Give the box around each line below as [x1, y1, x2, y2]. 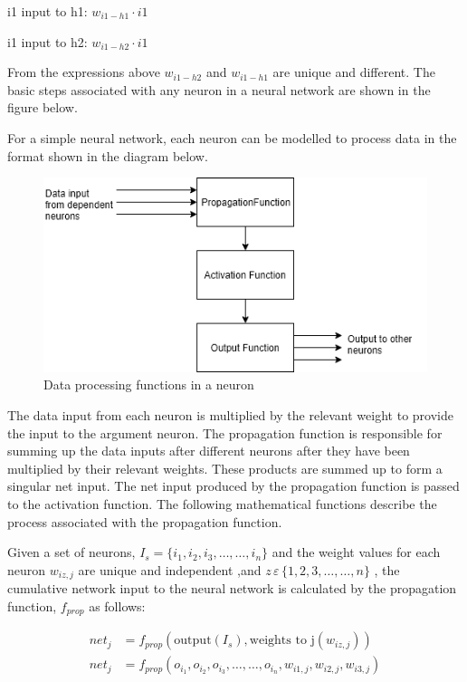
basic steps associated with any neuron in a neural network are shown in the [7, 80, 431, 99]
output [174, 634, 212, 648]
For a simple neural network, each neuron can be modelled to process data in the [7, 128, 457, 147]
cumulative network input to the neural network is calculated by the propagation [7, 579, 457, 598]
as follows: [89, 596, 146, 615]
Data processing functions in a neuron [43, 375, 254, 394]
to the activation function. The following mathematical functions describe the [7, 494, 437, 513]
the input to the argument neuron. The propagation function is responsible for [7, 423, 443, 442]
